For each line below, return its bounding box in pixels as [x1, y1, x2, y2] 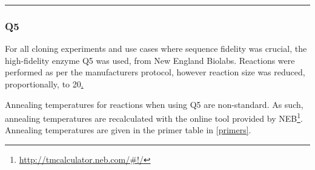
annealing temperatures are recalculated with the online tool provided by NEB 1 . [5, 110, 303, 124]
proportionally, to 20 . [5, 78, 84, 90]
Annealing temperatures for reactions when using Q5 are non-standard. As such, [5, 98, 303, 110]
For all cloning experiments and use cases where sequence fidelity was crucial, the [5, 42, 307, 55]
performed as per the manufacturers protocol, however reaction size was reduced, [5, 66, 305, 78]
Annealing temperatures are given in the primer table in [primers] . [5, 124, 251, 136]
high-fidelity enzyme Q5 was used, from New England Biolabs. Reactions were [5, 54, 295, 66]
